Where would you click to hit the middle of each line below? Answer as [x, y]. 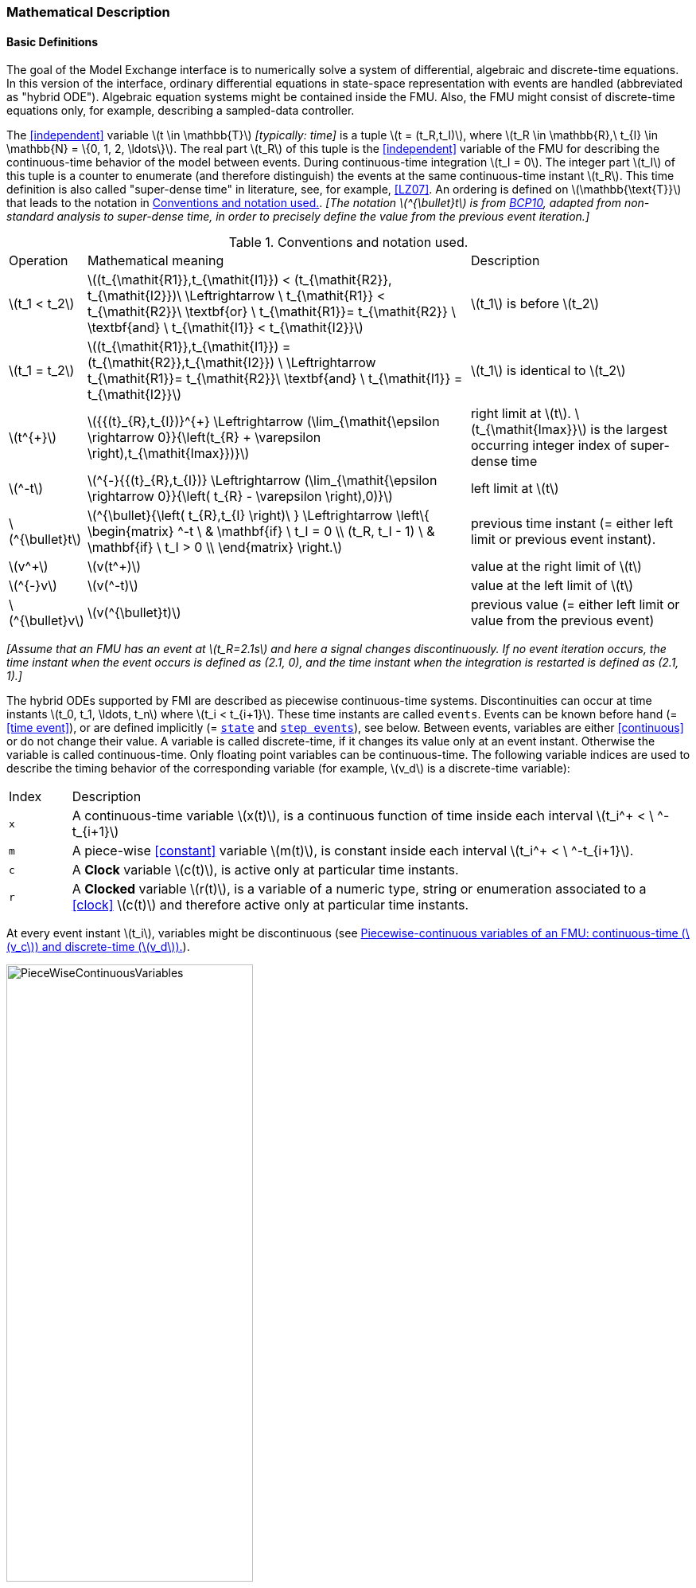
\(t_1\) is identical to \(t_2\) [548, 371]
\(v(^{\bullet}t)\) [134, 613]
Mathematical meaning [156, 261]
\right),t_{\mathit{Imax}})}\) [168, 454]
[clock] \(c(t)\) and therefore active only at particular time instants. [270, 905]
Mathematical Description [88, 12]
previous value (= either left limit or [575, 605]
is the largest [629, 430]
